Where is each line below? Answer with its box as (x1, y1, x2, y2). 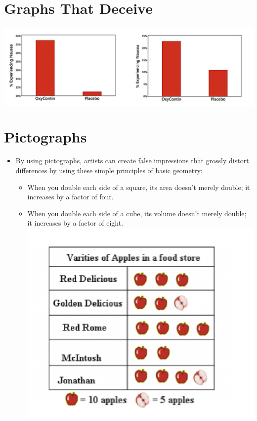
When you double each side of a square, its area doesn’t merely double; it (27, 182, 250, 192)
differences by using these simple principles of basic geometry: (15, 165, 203, 175)
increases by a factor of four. (27, 191, 114, 202)
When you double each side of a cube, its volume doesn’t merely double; (27, 208, 247, 218)
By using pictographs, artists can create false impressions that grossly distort (15, 155, 249, 166)
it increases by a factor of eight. (27, 218, 124, 228)
